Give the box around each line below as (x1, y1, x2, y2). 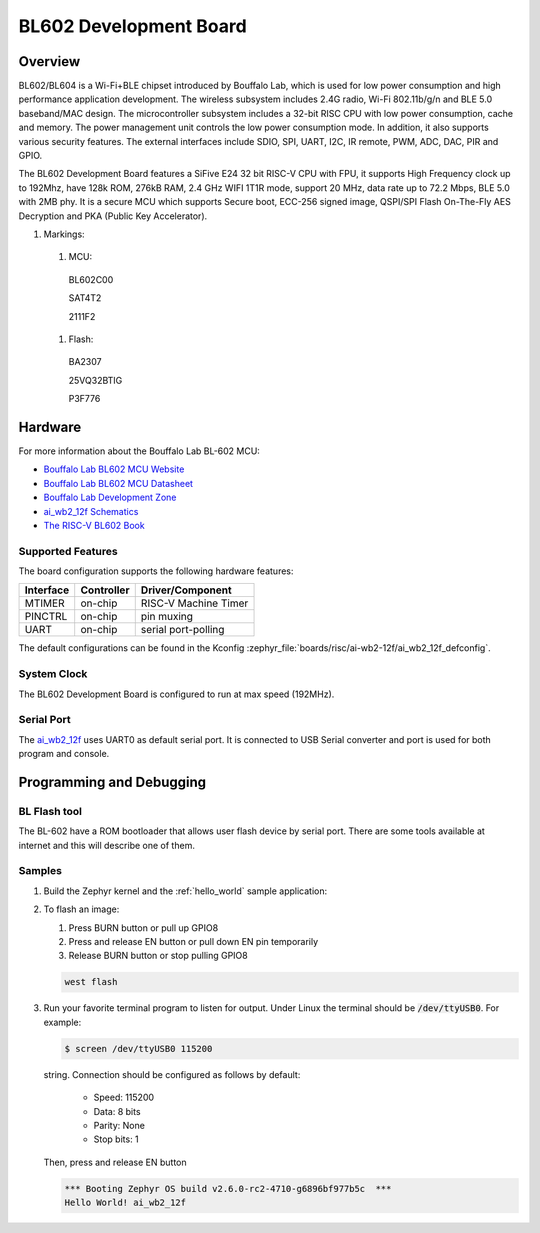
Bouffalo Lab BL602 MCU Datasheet (43, 477, 194, 489)
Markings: (43, 228, 85, 240)
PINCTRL (24, 610, 68, 624)
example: (43, 1016, 82, 1028)
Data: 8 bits (93, 1105, 141, 1117)
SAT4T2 (68, 292, 102, 304)
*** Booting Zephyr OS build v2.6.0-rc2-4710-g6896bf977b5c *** (64, 1183, 392, 1194)
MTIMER (24, 596, 65, 610)
